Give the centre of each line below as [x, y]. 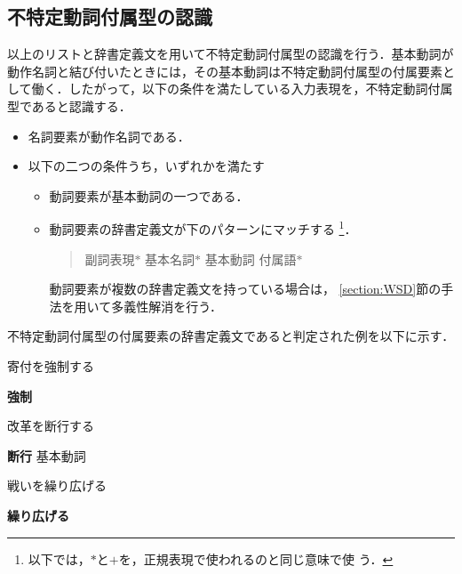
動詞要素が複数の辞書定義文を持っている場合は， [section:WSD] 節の [245, 289]
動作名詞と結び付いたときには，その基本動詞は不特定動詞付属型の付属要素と [231, 71]
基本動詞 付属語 [251, 259]
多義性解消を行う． [167, 306]
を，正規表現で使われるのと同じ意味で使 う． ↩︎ [256, 558]
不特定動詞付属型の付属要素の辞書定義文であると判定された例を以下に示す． [231, 336]
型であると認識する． [69, 105]
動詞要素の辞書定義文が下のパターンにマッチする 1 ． [203, 228]
